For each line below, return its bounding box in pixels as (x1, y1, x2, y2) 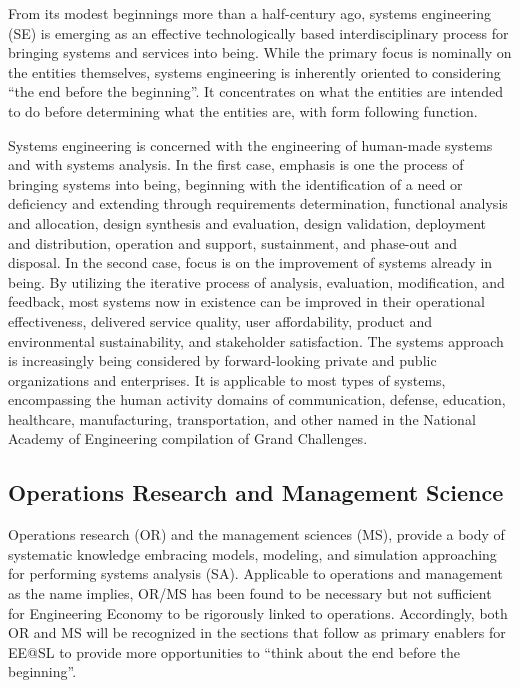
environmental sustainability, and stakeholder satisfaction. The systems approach (8, 330, 504, 351)
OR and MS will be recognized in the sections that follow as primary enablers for (8, 622, 506, 643)
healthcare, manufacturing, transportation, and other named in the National (8, 408, 476, 429)
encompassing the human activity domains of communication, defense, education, (8, 389, 506, 410)
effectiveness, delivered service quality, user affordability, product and (8, 310, 433, 331)
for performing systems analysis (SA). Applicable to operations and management (8, 563, 503, 584)
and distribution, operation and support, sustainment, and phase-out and (8, 232, 457, 253)
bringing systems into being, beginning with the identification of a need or (8, 173, 463, 194)
